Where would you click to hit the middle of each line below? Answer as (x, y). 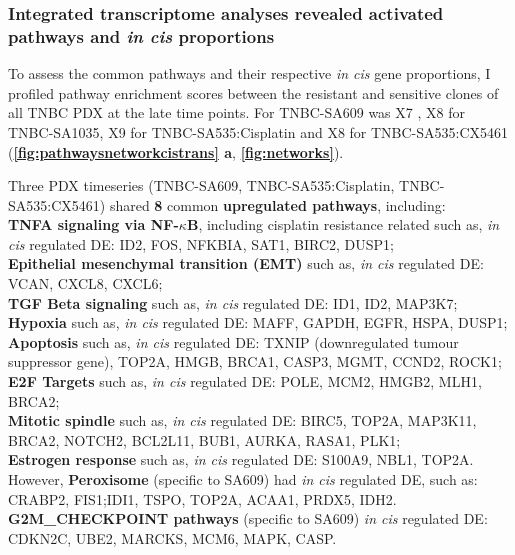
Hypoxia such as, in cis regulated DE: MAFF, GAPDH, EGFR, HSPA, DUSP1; (258, 322)
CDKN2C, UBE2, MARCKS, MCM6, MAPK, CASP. (172, 537)
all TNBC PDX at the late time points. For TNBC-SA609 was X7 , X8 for (236, 112)
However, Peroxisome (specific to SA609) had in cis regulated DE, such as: (243, 479)
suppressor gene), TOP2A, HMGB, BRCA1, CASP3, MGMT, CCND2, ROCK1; (255, 361)
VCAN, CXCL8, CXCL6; (85, 283)
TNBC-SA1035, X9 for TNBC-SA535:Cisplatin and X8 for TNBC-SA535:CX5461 (258, 131)
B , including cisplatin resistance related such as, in (343, 224)
